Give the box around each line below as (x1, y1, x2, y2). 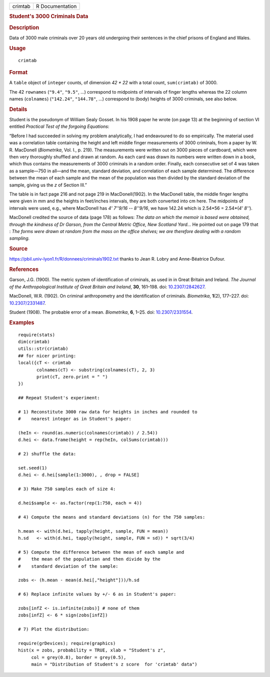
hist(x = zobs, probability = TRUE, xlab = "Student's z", (18, 647, 166, 653)
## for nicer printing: (18, 353, 76, 358)
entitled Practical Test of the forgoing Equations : (9, 123, 109, 130)
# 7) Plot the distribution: (18, 626, 89, 632)
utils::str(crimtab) (18, 346, 68, 352)
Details (9, 106, 27, 113)
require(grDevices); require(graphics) (18, 640, 116, 646)
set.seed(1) (18, 465, 47, 471)
